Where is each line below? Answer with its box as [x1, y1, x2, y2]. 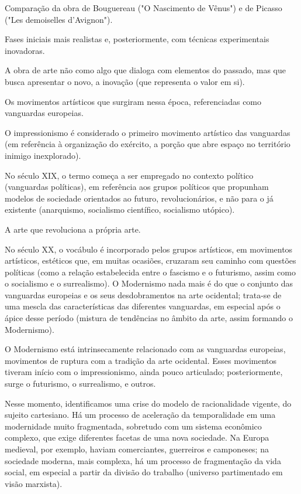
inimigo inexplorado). [5, 149, 81, 161]
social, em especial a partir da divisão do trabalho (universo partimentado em [5, 466, 283, 478]
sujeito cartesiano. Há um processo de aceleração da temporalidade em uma [5, 408, 276, 421]
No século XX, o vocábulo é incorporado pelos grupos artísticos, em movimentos [5, 243, 293, 255]
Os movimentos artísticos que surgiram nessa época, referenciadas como [5, 95, 262, 107]
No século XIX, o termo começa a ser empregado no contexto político [5, 169, 254, 181]
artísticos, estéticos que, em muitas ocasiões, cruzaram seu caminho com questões [5, 254, 296, 267]
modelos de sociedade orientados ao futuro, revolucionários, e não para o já [5, 192, 274, 204]
